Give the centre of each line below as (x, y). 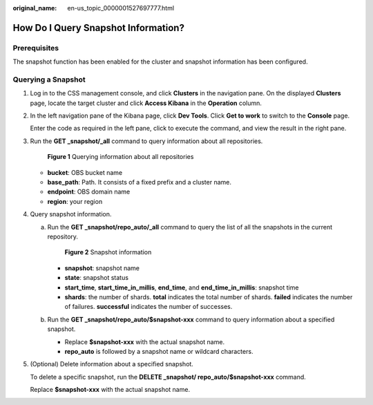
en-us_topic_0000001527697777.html (121, 8)
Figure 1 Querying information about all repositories (121, 157)
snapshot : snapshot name (102, 268)
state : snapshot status (97, 278)
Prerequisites (36, 48)
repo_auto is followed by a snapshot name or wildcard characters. (159, 351)
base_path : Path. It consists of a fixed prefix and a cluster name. (139, 182)
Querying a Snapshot (49, 79)
